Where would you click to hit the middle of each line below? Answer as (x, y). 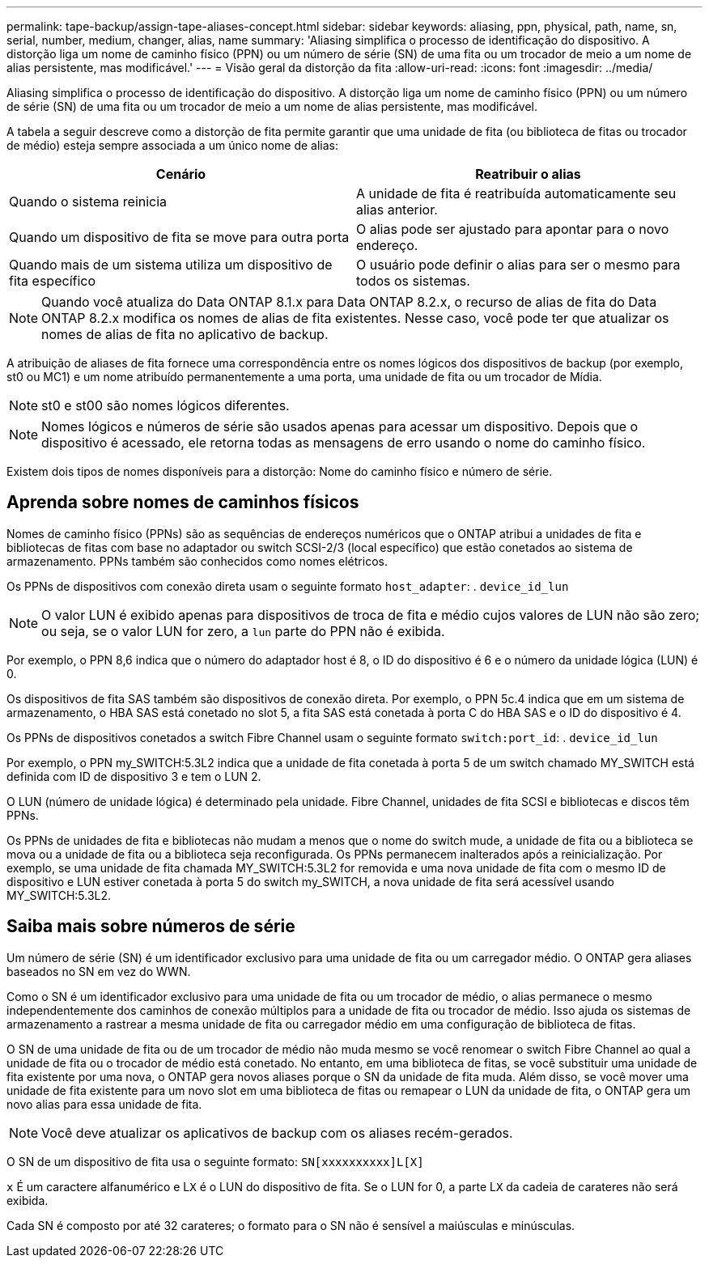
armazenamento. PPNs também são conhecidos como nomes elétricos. (197, 561)
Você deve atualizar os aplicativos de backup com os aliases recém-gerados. (277, 1133)
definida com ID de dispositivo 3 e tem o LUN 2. (134, 776)
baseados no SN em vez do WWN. (99, 971)
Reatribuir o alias (528, 174)
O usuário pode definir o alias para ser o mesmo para (518, 265)
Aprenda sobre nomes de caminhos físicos (183, 503)
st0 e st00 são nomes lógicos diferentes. (166, 405)
